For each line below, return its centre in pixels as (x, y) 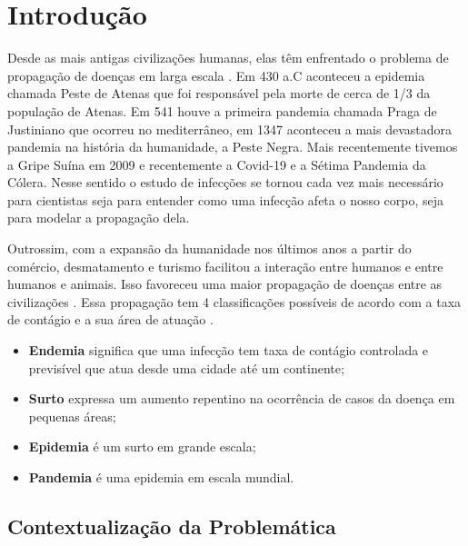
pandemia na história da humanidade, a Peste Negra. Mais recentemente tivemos (233, 147)
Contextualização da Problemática (172, 526)
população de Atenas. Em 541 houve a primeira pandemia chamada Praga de (222, 110)
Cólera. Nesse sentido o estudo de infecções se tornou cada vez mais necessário (225, 182)
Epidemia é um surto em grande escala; (142, 447)
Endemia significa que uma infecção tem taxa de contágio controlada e (229, 350)
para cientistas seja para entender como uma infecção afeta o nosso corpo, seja (226, 199)
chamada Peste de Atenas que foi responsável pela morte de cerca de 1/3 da (219, 93)
